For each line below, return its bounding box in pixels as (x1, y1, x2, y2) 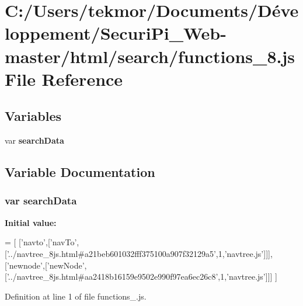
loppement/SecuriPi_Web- (5, 21, 227, 45)
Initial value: (5, 216, 57, 228)
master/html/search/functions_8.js (5, 44, 295, 68)
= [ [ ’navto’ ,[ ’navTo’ (5, 236, 77, 248)
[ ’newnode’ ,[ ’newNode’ (5, 259, 85, 271)
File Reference (5, 67, 123, 91)
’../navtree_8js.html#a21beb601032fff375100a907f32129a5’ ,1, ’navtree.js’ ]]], (6, 247, 273, 259)
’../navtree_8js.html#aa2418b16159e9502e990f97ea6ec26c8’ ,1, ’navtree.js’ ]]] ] (6, 270, 277, 283)
